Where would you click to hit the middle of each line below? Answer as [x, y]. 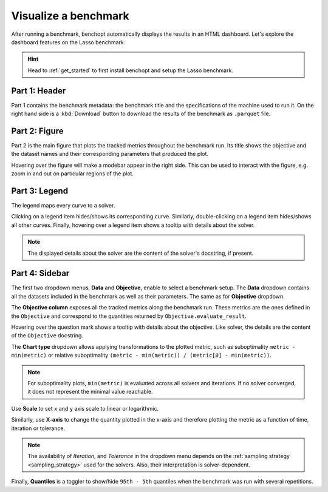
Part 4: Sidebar [40, 273]
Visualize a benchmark [70, 16]
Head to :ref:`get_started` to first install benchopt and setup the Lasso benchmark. [131, 70]
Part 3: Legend [40, 191]
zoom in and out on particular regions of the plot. [72, 174]
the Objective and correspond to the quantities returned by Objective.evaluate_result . [129, 316]
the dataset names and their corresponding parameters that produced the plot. [110, 154]
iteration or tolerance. [38, 428]
